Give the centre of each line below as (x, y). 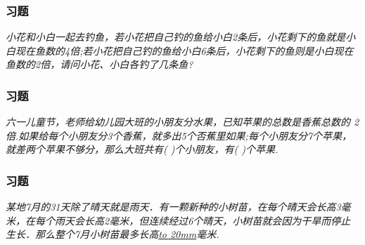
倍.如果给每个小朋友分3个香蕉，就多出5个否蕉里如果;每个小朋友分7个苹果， (179, 135)
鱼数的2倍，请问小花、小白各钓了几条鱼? (100, 64)
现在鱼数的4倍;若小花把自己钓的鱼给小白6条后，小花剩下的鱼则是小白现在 (184, 50)
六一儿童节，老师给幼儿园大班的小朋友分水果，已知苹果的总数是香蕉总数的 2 (182, 122)
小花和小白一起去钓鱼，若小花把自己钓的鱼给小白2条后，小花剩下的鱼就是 (176, 37)
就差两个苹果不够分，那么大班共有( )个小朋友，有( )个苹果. (142, 149)
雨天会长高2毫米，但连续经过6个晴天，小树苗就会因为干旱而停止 (203, 220)
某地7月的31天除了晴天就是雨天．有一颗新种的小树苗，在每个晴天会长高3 (173, 207)
